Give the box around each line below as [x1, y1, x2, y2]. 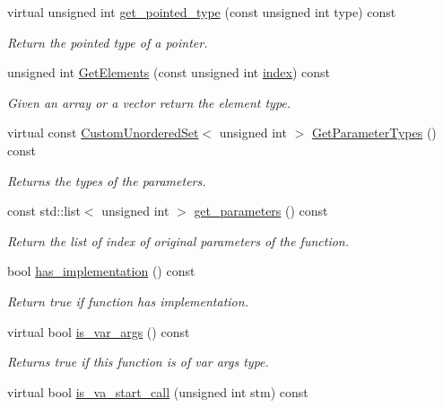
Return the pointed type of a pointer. [7, 32, 208, 51]
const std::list [7, 201, 81, 220]
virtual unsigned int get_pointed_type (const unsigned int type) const [7, 3, 396, 21]
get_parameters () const [194, 201, 328, 220]
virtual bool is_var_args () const [7, 322, 190, 341]
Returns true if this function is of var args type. [7, 352, 269, 371]
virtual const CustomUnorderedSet [7, 123, 199, 142]
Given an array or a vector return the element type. [7, 93, 291, 111]
